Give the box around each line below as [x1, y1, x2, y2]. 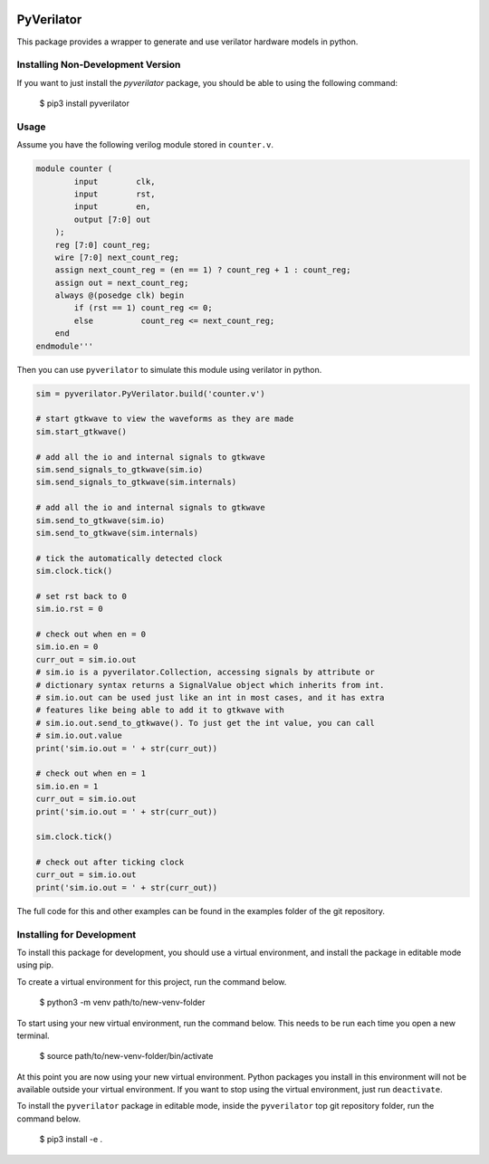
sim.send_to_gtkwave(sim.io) [35, 515, 166, 525]
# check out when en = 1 [35, 768, 147, 778]
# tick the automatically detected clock [35, 553, 223, 563]
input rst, [73, 188, 156, 199]
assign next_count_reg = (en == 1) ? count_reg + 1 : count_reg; [54, 265, 351, 275]
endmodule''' [35, 340, 94, 351]
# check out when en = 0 [35, 629, 147, 640]
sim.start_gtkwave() [35, 426, 127, 436]
